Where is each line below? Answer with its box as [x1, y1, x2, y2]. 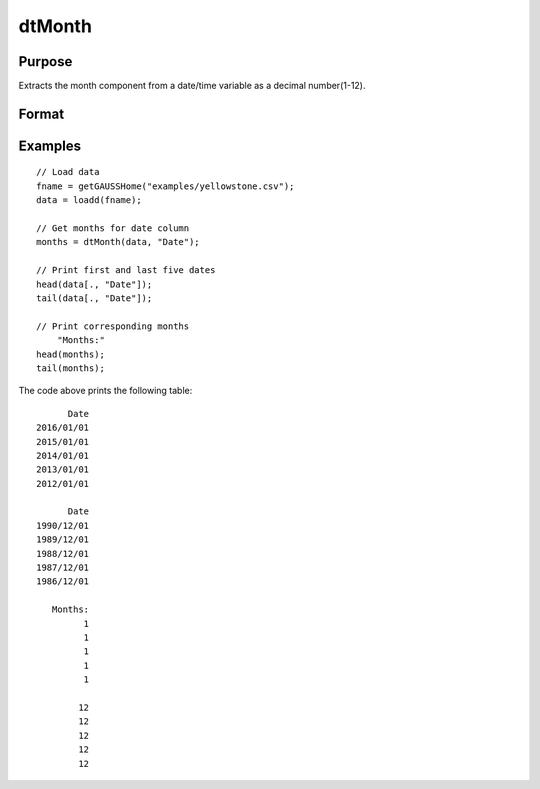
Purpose [18, 53, 73, 70]
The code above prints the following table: [18, 385, 193, 397]
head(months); [36, 348, 105, 360]
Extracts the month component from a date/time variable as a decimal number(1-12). [18, 80, 366, 92]
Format [18, 105, 65, 122]
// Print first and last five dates [36, 265, 216, 276]
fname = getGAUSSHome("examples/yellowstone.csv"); [36, 180, 295, 192]
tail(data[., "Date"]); [36, 293, 153, 304]
